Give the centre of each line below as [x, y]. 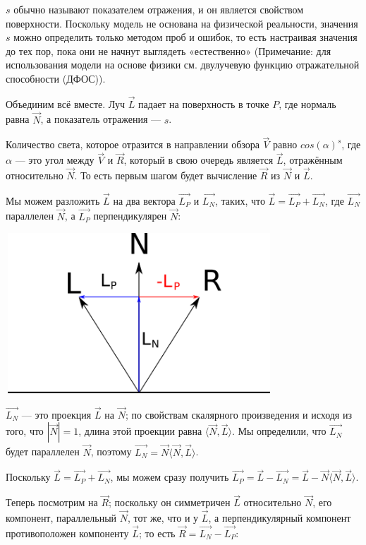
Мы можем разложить [53, 200]
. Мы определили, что [279, 431]
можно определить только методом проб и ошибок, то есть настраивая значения [185, 37]
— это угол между [55, 160]
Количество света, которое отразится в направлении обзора [133, 144]
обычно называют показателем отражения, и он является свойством [159, 9]
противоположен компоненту [67, 533]
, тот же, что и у [163, 518]
